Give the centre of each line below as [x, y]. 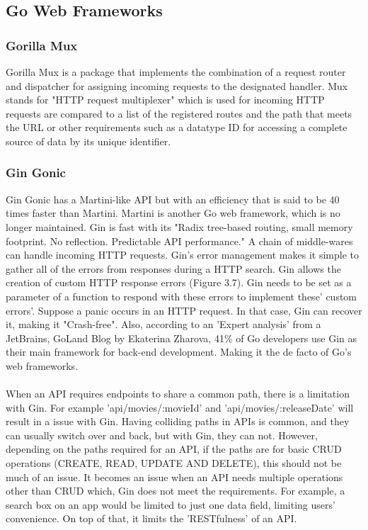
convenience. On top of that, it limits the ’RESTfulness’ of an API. [151, 518]
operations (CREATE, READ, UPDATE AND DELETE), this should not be [174, 463]
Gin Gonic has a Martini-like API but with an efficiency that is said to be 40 [173, 199]
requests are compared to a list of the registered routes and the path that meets [179, 113]
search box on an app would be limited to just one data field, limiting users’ [171, 504]
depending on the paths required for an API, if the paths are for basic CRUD [174, 449]
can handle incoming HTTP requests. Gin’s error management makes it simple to [182, 255]
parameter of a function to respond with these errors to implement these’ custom [182, 296]
